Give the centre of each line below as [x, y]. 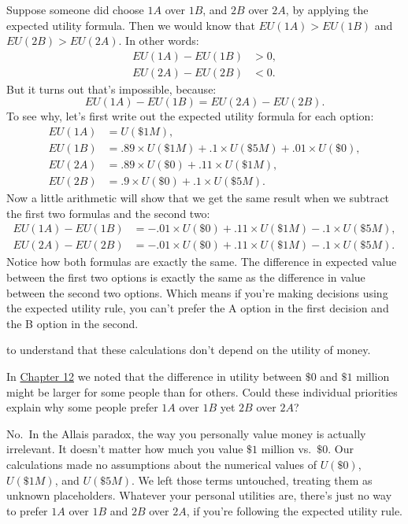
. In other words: [159, 41]
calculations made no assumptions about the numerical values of [161, 464]
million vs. [286, 449]
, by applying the [327, 9]
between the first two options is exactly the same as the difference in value [186, 277]
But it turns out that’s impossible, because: [111, 89]
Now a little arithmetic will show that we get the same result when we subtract [198, 198]
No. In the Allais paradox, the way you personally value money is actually [186, 433]
